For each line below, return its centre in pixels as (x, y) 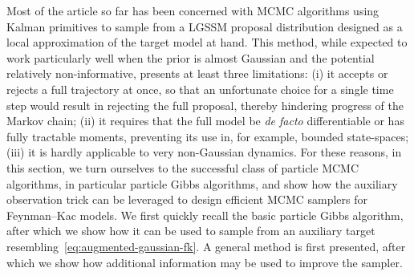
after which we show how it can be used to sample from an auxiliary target (191, 231)
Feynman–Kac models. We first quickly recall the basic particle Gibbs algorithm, (205, 215)
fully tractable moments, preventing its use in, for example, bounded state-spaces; (208, 136)
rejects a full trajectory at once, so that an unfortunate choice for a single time (200, 89)
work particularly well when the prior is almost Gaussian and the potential (191, 57)
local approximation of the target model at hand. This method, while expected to (207, 42)
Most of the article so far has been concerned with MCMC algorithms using (193, 10)
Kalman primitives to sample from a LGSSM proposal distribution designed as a (205, 26)
